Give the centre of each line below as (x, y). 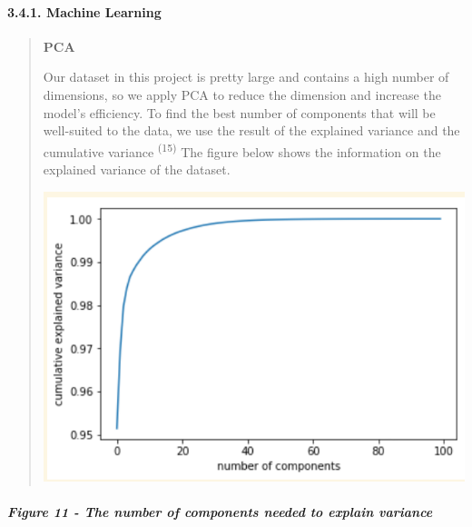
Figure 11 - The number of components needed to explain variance (220, 512)
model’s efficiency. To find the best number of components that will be (239, 112)
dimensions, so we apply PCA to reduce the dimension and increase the (242, 94)
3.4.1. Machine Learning (84, 11)
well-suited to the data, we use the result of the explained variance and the (251, 130)
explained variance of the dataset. (137, 169)
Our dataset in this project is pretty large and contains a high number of (246, 77)
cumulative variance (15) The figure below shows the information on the (242, 150)
